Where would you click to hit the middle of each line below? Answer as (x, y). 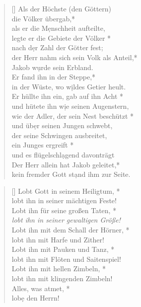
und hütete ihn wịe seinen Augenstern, (70, 106)
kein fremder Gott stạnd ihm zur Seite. (71, 174)
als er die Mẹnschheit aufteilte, (58, 28)
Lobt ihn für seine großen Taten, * (64, 210)
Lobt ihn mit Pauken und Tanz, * (63, 249)
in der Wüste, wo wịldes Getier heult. (69, 86)
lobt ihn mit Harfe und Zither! (58, 239)
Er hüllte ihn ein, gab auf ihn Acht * (68, 96)
